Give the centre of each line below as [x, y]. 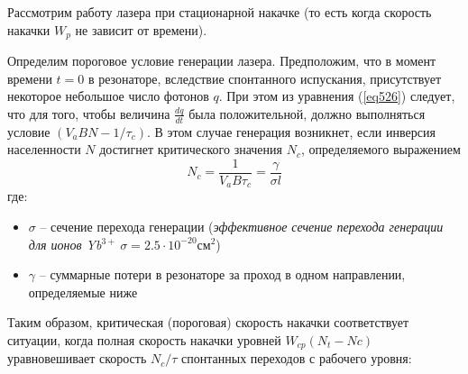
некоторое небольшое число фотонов [108, 96]
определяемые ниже [83, 292]
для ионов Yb [65, 244]
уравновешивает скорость [77, 358]
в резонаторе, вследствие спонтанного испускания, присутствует [265, 78]
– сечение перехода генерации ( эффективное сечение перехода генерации [242, 226]
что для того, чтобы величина [89, 113]
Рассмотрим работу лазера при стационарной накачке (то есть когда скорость [220, 12]
